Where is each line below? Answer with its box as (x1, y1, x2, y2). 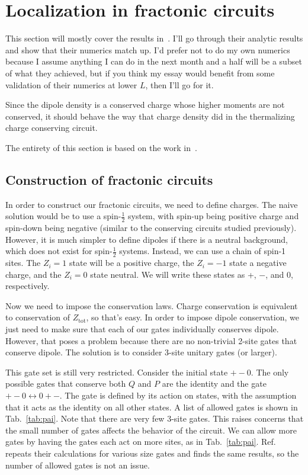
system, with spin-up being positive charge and (128, 210, 299, 222)
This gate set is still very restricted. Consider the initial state (5, 365, 228, 378)
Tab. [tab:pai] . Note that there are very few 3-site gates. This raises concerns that (5, 412, 304, 425)
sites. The (5, 256, 41, 269)
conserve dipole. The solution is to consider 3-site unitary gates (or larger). (5, 346, 277, 358)
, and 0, (265, 268, 293, 280)
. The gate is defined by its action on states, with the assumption (59, 389, 297, 402)
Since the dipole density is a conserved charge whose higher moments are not (5, 98, 285, 111)
